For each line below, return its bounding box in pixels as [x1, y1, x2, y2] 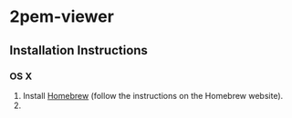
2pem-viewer [9, 6, 114, 27]
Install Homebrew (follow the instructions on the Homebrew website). [22, 90, 284, 101]
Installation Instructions [9, 43, 149, 58]
